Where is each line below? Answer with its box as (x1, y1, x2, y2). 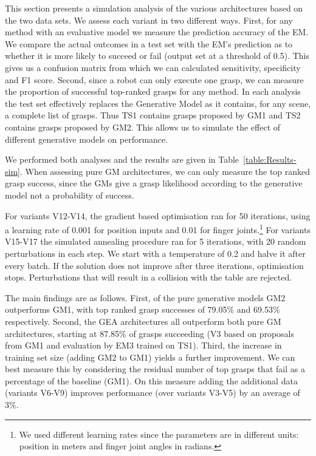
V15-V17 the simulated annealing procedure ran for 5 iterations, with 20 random (5, 235, 306, 248)
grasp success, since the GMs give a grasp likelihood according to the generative (5, 177, 303, 189)
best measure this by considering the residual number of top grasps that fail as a (5, 362, 305, 375)
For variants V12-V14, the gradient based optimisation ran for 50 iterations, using (5, 209, 311, 222)
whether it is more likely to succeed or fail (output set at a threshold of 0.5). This (5, 49, 310, 62)
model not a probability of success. (5, 188, 134, 201)
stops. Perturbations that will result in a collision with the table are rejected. (5, 271, 292, 284)
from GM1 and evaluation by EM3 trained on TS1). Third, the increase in (5, 339, 282, 352)
